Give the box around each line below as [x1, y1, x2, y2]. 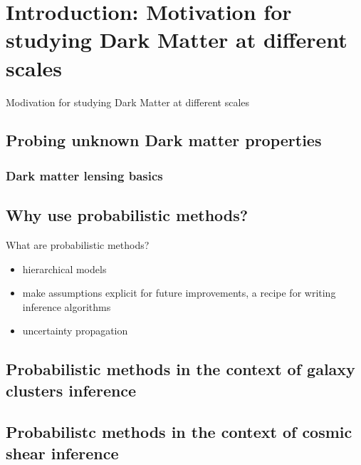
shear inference [6, 441, 119, 464]
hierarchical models [22, 261, 107, 276]
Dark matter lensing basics [6, 166, 163, 184]
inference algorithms [22, 299, 111, 314]
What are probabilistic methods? [6, 237, 150, 252]
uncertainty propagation [22, 323, 128, 338]
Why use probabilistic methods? [6, 204, 248, 226]
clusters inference [6, 379, 137, 401]
